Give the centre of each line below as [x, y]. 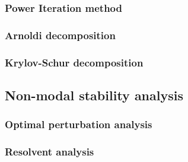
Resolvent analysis [50, 152]
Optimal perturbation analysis [79, 124]
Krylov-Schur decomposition [74, 62]
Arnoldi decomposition [60, 35]
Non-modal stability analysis [94, 95]
